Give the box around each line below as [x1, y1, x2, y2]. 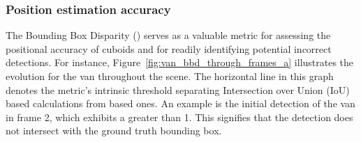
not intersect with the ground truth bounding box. [6, 123, 222, 138]
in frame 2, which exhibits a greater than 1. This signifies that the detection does [6, 109, 353, 124]
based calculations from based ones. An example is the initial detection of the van [6, 96, 355, 111]
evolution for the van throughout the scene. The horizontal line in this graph [6, 69, 334, 83]
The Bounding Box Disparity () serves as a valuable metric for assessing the [6, 28, 331, 42]
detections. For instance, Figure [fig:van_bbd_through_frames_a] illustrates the [6, 55, 354, 70]
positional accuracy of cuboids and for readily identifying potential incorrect [6, 41, 332, 56]
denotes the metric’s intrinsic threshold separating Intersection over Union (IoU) [6, 82, 350, 97]
